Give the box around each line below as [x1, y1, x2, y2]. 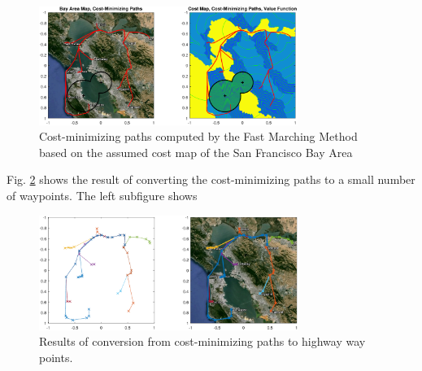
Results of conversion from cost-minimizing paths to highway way [39, 333, 366, 350]
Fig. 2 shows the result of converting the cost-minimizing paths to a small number [7, 171, 415, 188]
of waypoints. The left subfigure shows [7, 187, 198, 204]
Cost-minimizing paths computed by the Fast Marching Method [39, 128, 358, 145]
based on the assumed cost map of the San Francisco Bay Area [39, 143, 353, 160]
